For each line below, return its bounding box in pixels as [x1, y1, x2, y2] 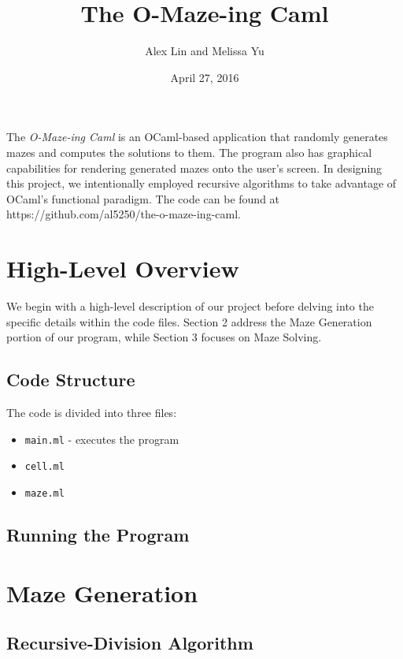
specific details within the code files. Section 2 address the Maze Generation [6, 313, 372, 329]
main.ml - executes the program [24, 430, 179, 447]
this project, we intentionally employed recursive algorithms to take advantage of [6, 175, 397, 192]
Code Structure [6, 367, 135, 392]
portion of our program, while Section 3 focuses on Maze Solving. [6, 329, 322, 345]
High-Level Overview [6, 252, 239, 285]
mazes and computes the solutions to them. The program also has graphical [6, 143, 372, 160]
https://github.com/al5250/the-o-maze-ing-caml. [6, 206, 241, 222]
